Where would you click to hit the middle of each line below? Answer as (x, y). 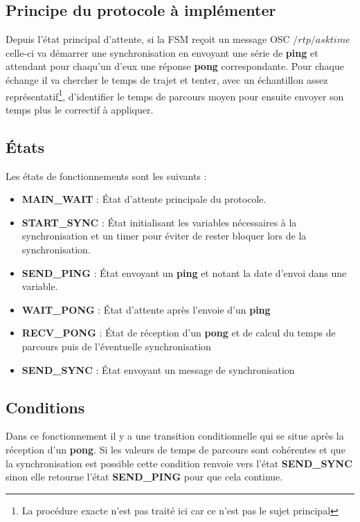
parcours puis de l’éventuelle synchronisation (116, 346)
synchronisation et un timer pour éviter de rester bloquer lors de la (164, 236)
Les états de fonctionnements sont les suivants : (106, 175)
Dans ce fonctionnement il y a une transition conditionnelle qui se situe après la (175, 436)
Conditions (45, 407)
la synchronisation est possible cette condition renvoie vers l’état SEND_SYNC (179, 463)
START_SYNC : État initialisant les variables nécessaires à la (159, 222)
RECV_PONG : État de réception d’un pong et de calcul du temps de (179, 333)
